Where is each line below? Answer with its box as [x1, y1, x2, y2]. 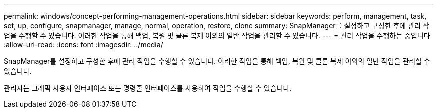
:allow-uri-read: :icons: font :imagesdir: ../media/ [4, 40, 163, 49]
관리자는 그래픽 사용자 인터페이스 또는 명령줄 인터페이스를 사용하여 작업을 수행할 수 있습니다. [4, 84, 292, 92]
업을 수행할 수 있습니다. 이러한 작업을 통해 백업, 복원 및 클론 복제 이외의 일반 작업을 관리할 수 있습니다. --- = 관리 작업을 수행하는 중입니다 [4, 31, 430, 40]
